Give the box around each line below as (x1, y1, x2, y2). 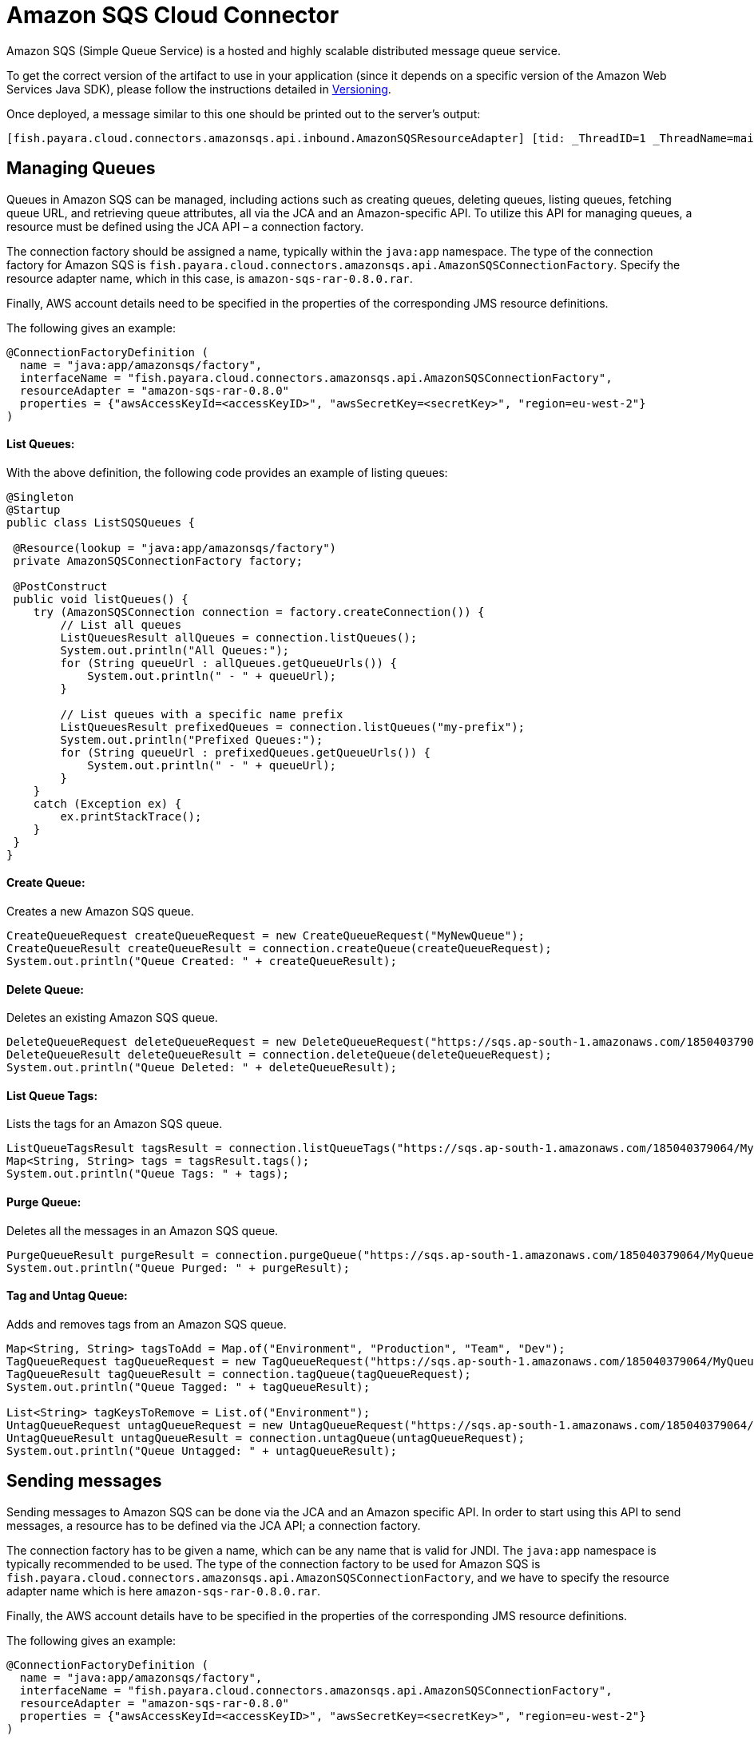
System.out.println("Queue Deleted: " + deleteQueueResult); (6, 1061, 397, 1075)
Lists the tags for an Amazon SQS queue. (6, 1117, 223, 1131)
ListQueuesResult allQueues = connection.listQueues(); (60, 630, 418, 644)
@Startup (6, 503, 61, 516)
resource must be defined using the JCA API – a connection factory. (6, 219, 364, 233)
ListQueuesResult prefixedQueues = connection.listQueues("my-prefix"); (60, 720, 526, 733)
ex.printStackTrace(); (60, 809, 202, 823)
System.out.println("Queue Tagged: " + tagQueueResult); (6, 1380, 371, 1393)
